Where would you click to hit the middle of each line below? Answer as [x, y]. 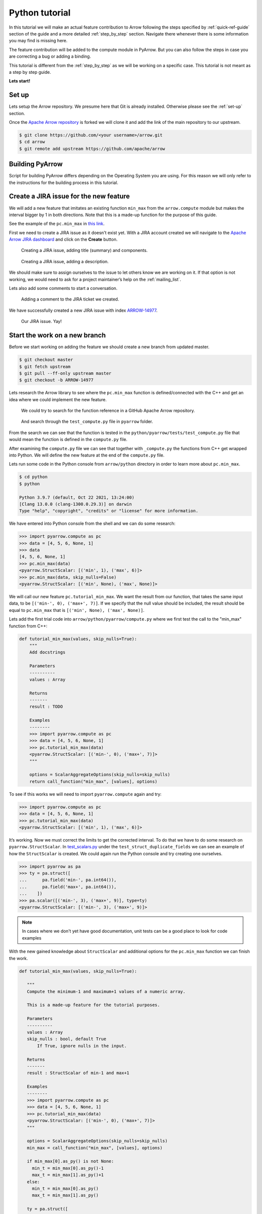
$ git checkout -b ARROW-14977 [57, 380]
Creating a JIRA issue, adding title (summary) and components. [84, 251]
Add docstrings [47, 652]
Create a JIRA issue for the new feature [69, 196]
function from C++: [28, 626]
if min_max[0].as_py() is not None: [70, 1161]
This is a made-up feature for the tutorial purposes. [93, 1005]
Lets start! [20, 81]
